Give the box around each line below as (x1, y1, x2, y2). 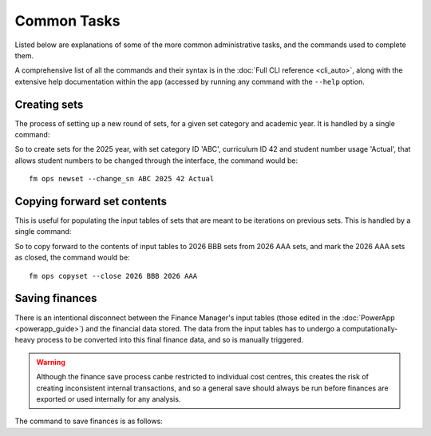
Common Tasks (14, 12, 121, 30)
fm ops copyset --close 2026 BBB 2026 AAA (29, 272, 198, 280)
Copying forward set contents (14, 195, 168, 208)
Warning (36, 357, 65, 367)
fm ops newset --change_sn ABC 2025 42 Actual (29, 174, 215, 184)
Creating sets (14, 97, 84, 111)
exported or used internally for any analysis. (36, 394, 181, 403)
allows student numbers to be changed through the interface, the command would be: (14, 156, 299, 165)
